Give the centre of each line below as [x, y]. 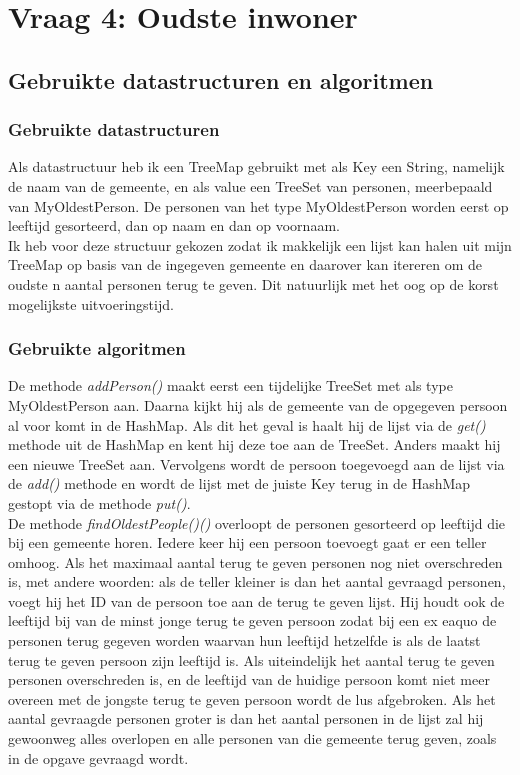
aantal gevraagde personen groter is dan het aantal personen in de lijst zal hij [246, 718]
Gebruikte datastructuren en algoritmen [221, 79]
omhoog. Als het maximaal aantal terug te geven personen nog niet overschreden [255, 561]
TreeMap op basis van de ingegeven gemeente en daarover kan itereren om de [245, 264]
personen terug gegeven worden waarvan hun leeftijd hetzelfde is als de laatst [244, 640]
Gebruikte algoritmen [97, 348]
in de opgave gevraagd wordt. [98, 757]
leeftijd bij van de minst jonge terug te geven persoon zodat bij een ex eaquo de [252, 620]
